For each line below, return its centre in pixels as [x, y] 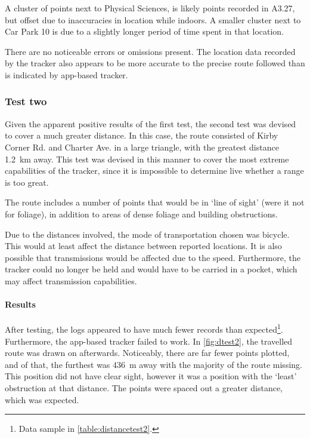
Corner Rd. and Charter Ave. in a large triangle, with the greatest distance [142, 147]
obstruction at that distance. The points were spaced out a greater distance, [144, 387]
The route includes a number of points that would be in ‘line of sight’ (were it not [155, 202]
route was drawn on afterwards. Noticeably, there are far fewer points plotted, [147, 353]
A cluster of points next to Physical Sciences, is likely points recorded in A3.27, [150, 8]
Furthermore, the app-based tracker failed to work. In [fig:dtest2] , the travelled [149, 341]
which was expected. [42, 399]
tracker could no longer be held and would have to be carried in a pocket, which [151, 269]
